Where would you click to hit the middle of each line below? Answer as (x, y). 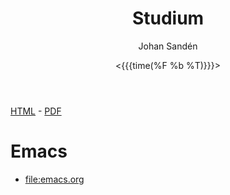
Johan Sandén (168, 46)
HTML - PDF (36, 111)
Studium (168, 18)
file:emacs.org (54, 179)
